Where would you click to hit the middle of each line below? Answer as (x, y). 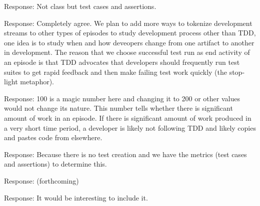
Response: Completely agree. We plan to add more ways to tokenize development (128, 23)
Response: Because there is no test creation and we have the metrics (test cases (125, 154)
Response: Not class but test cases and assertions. (80, 6)
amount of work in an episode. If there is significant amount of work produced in (128, 117)
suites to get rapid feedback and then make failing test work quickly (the (115, 72)
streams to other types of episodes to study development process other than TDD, (130, 33)
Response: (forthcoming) (41, 180)
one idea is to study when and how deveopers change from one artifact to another (129, 42)
